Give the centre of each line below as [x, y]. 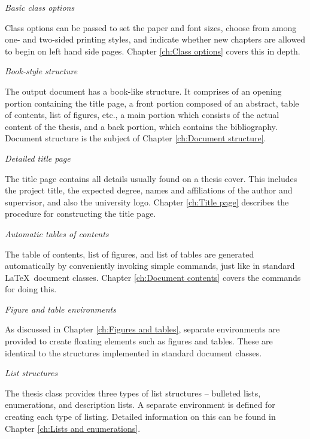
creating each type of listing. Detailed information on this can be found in [140, 417]
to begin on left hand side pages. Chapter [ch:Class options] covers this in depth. [153, 51]
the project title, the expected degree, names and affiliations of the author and [149, 190]
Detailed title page [38, 158]
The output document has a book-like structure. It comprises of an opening [143, 91]
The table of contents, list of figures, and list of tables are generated [130, 254]
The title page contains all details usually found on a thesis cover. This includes [151, 178]
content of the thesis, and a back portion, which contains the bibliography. [141, 126]
